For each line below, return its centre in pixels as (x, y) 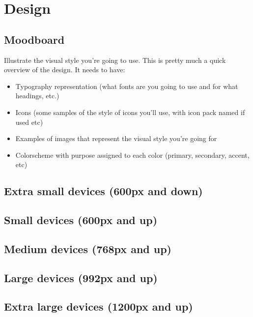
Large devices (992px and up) (81, 277)
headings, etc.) (37, 96)
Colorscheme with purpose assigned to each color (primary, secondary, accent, (132, 155)
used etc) (29, 122)
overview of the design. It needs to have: (65, 70)
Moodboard (34, 39)
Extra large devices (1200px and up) (98, 306)
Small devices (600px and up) (81, 220)
